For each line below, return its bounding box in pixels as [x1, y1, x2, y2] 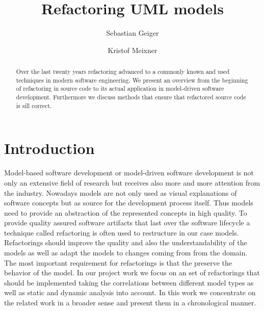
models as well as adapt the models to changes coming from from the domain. [4, 247, 248, 258]
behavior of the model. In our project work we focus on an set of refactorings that [4, 267, 260, 278]
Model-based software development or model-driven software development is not [4, 167, 254, 178]
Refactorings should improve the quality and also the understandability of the [4, 237, 247, 248]
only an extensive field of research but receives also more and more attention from [4, 177, 260, 188]
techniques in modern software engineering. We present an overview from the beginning [16, 75, 248, 84]
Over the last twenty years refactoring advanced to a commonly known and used [16, 67, 230, 76]
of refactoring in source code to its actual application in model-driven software [16, 84, 224, 93]
